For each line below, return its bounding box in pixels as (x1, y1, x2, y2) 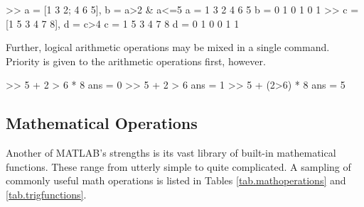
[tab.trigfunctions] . (6, 186, 87, 201)
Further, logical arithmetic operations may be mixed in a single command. (6, 40, 330, 55)
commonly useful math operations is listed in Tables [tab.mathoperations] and (6, 173, 346, 188)
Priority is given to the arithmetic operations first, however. (6, 53, 266, 68)
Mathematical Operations (6, 112, 198, 134)
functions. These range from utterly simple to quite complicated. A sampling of (6, 159, 351, 174)
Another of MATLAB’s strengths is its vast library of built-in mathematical (6, 145, 336, 160)
